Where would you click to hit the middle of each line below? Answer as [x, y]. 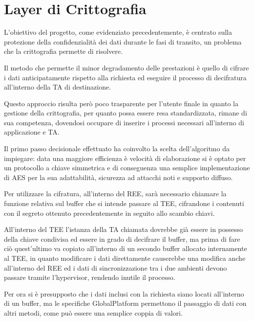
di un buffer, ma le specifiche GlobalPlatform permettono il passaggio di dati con [125, 303]
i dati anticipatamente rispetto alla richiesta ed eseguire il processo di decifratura [125, 77]
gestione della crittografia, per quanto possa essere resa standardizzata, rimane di [126, 113]
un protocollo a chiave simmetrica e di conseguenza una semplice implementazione [127, 168]
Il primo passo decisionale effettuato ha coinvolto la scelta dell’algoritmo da [117, 149]
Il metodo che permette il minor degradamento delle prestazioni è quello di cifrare [127, 67]
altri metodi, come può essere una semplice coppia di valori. [93, 312]
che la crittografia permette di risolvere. [63, 51]
